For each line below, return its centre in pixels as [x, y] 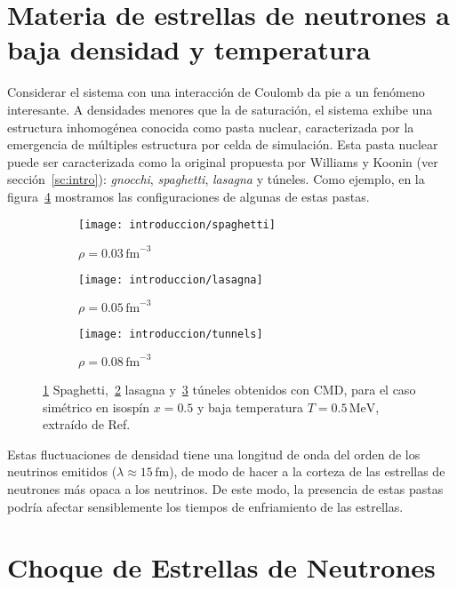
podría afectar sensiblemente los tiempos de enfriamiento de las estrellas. [205, 506]
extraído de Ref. [87, 424]
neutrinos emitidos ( [62, 471]
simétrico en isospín [96, 407]
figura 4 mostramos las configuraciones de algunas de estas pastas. [188, 196]
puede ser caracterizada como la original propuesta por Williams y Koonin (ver [223, 161]
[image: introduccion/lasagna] [171, 279]
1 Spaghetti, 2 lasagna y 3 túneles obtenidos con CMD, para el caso [229, 389]
